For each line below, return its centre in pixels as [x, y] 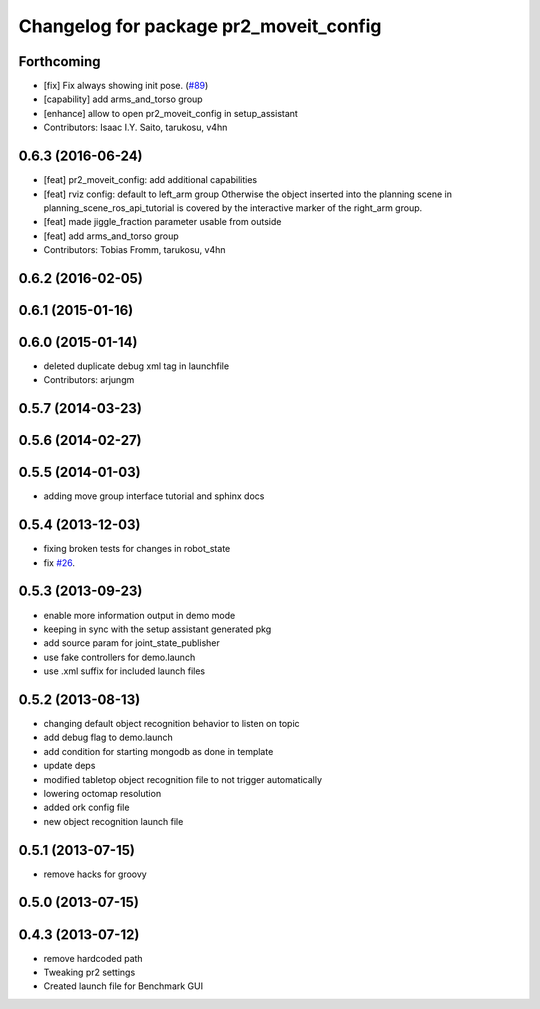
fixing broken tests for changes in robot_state [137, 549]
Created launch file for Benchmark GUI [123, 986]
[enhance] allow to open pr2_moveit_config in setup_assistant [171, 113]
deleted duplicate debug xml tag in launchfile [136, 366]
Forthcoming [59, 61]
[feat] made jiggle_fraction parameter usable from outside [162, 222]
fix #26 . [59, 562]
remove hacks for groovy [95, 874]
